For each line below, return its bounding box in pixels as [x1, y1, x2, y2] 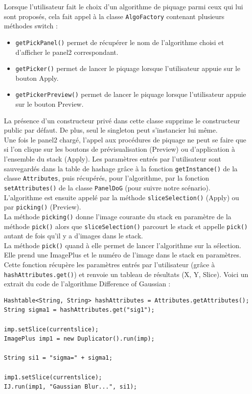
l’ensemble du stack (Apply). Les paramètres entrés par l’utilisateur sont [4, 153, 221, 163]
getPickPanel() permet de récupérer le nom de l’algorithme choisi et [15, 37, 224, 47]
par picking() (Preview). [4, 202, 81, 212]
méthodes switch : [4, 21, 58, 31]
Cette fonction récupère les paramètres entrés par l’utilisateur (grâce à [4, 259, 215, 269]
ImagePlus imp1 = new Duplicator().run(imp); [4, 335, 155, 343]
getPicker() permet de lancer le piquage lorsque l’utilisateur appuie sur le [15, 63, 240, 73]
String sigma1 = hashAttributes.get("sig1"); [4, 306, 155, 314]
